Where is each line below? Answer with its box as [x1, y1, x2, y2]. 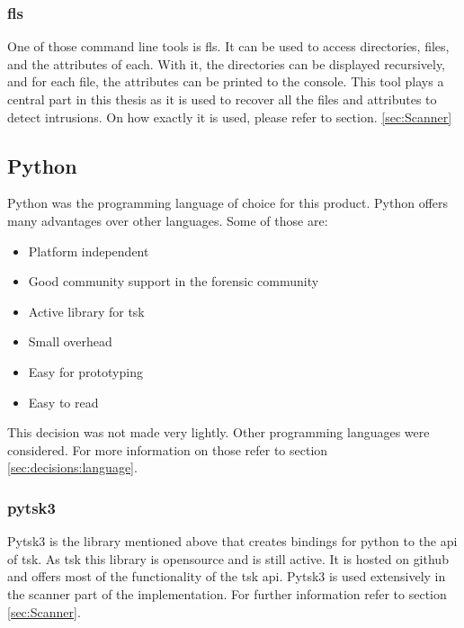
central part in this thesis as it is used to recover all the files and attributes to [7, 90, 437, 108]
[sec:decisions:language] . [7, 458, 138, 477]
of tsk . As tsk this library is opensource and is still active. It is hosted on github [7, 549, 449, 568]
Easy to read [28, 392, 99, 411]
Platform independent [28, 241, 149, 260]
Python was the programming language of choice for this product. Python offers [7, 193, 449, 212]
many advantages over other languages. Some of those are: [7, 211, 328, 229]
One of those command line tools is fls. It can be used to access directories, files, [7, 37, 450, 56]
